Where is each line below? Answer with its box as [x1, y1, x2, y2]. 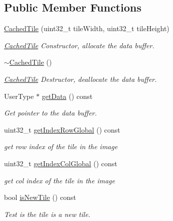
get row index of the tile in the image [4, 141, 118, 152]
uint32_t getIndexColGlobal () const [4, 158, 117, 168]
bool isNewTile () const [4, 192, 76, 202]
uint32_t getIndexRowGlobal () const [4, 124, 120, 135]
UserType [4, 90, 34, 101]
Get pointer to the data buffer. [4, 107, 97, 118]
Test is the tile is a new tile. [4, 208, 91, 219]
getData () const [42, 90, 93, 101]
